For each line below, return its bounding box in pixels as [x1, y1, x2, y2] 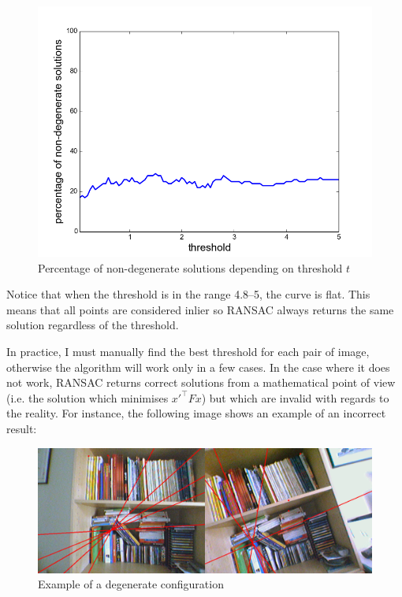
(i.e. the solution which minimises [6, 389, 169, 406]
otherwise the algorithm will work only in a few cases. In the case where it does [6, 358, 390, 375]
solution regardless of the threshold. [6, 317, 179, 333]
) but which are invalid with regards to [201, 389, 389, 406]
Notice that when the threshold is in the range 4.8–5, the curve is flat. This [6, 286, 370, 302]
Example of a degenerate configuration [38, 576, 224, 592]
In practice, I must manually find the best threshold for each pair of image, [6, 343, 370, 359]
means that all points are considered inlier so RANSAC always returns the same [6, 301, 394, 317]
